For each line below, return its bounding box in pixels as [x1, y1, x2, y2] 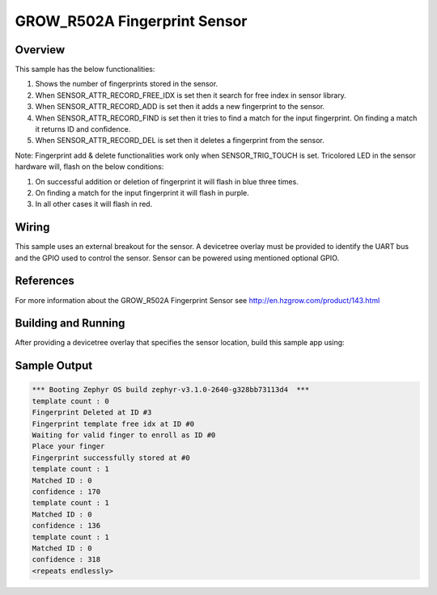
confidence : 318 [32, 555, 101, 564]
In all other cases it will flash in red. [35, 199, 153, 209]
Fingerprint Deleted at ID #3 [32, 408, 152, 417]
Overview [15, 43, 66, 57]
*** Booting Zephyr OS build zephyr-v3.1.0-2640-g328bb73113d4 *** [32, 385, 310, 395]
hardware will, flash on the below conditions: [15, 162, 164, 171]
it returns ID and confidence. [35, 124, 131, 134]
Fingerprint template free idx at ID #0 [32, 419, 194, 428]
